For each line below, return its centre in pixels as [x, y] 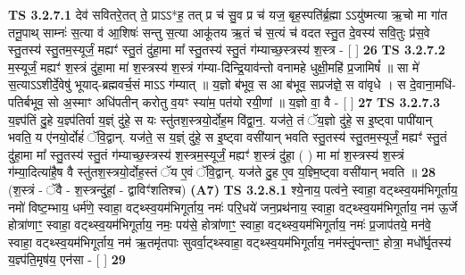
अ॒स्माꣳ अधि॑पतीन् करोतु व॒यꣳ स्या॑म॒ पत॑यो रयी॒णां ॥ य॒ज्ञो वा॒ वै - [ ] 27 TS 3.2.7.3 [252, 101]
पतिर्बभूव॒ [26, 101]
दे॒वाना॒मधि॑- [433, 84]
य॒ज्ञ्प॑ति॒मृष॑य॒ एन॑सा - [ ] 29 [67, 259]
